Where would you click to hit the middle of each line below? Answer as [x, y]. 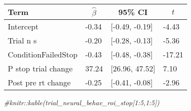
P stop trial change [40, 68]
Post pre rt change [39, 82]
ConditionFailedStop [43, 54]
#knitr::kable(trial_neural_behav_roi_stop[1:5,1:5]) [82, 102]
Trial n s [22, 40]
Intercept [23, 26]
